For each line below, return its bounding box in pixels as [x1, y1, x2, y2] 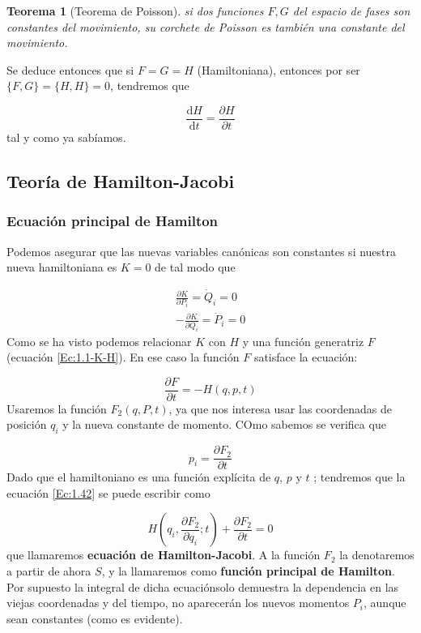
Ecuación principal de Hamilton [6, 211, 219, 231]
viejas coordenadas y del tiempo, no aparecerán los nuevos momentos [6, 594, 350, 611]
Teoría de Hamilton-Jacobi [6, 169, 235, 194]
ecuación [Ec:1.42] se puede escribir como [6, 484, 210, 501]
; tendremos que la [313, 468, 406, 485]
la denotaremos [339, 546, 415, 563]
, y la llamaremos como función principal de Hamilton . [101, 562, 395, 580]
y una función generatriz [242, 332, 364, 349]
